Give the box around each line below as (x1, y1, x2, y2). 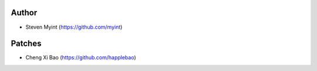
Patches (11, 39, 42, 49)
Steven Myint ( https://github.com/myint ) (25, 23, 123, 31)
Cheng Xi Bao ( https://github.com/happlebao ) (25, 54, 136, 61)
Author (11, 8, 38, 18)
